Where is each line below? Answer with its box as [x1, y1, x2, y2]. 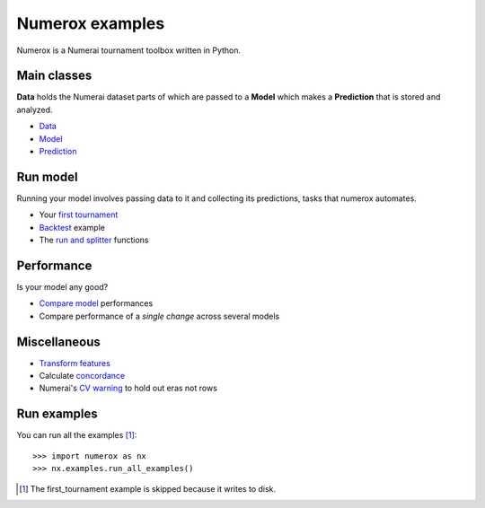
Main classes [16, 68, 93, 83]
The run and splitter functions [39, 234, 149, 246]
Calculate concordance [39, 371, 126, 381]
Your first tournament [39, 209, 119, 220]
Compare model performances [39, 298, 154, 309]
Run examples [16, 407, 98, 422]
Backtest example [39, 222, 105, 232]
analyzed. [16, 104, 53, 115]
